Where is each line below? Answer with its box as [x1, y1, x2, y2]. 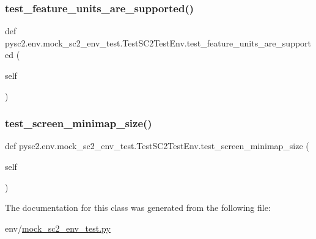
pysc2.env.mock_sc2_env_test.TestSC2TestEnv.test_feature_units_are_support [5, 36, 312, 49]
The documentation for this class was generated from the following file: [5, 201, 271, 214]
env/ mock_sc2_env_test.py [5, 221, 111, 234]
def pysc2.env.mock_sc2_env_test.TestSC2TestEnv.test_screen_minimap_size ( [5, 139, 309, 152]
